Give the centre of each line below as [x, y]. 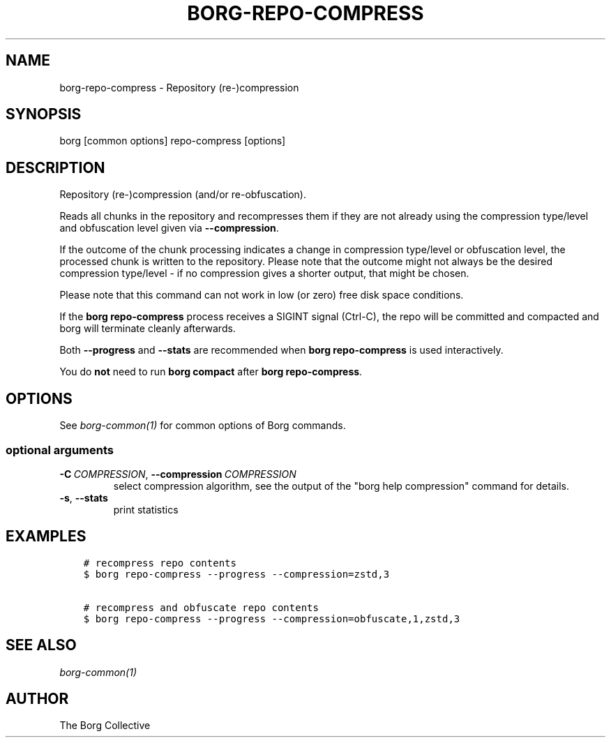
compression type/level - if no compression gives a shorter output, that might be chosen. [264, 273]
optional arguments [60, 450]
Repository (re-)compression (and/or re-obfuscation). [183, 195]
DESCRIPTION [55, 167]
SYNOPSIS [44, 114]
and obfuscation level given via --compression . [169, 228]
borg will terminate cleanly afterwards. [148, 329]
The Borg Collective [105, 726]
